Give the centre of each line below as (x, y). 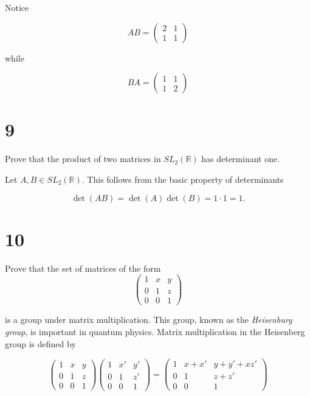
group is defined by (40, 343)
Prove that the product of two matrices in (83, 159)
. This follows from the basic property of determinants (183, 179)
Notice (17, 7)
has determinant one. (241, 159)
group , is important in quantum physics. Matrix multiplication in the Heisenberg (155, 331)
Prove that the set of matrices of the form (83, 268)
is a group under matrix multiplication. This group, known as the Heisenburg (149, 320)
